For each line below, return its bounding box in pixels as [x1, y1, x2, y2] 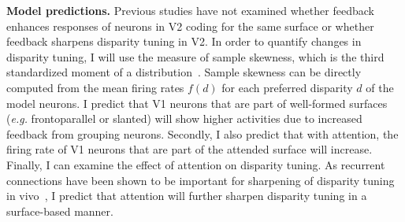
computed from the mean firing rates [6, 79, 184, 95]
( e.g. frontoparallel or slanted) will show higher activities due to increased [6, 110, 362, 127]
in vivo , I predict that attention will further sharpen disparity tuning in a [6, 187, 367, 204]
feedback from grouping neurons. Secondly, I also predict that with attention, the [6, 125, 399, 142]
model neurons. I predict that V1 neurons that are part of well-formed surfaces [6, 94, 388, 111]
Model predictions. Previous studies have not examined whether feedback [6, 2, 374, 18]
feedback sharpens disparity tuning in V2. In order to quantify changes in [6, 33, 362, 50]
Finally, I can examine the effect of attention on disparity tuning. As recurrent [6, 156, 385, 172]
